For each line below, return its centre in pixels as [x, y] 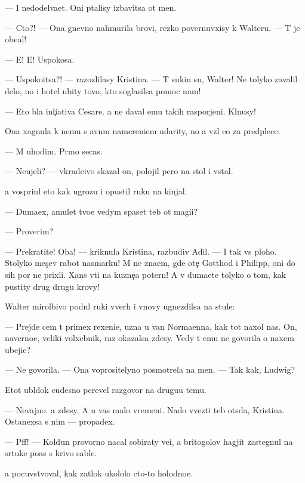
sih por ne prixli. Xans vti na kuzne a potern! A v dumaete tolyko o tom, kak [146, 274]
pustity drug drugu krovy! [52, 286]
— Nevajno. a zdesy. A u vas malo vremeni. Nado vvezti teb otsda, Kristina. [145, 409]
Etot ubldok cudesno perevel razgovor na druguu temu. [106, 390]
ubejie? [18, 349]
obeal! [16, 39]
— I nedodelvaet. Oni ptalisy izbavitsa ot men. [91, 7]
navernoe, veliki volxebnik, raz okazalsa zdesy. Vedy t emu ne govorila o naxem [150, 338]
